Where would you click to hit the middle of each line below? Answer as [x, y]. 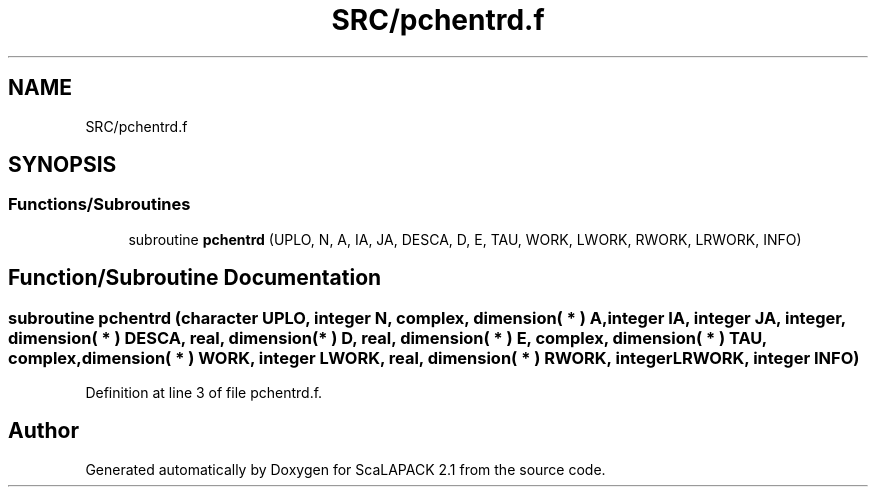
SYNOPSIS [62, 165]
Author [43, 431]
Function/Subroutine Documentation [195, 278]
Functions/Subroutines [99, 204]
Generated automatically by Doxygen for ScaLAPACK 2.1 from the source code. [345, 469]
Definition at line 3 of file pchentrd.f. [204, 393]
